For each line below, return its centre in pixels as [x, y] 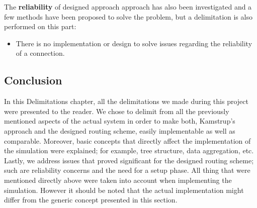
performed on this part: [40, 26]
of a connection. [40, 53]
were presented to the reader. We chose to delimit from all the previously [117, 111]
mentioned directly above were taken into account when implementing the [118, 180]
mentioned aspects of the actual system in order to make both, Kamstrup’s [120, 121]
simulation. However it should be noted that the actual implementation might [124, 190]
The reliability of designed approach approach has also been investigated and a [128, 7]
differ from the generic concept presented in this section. [91, 200]
